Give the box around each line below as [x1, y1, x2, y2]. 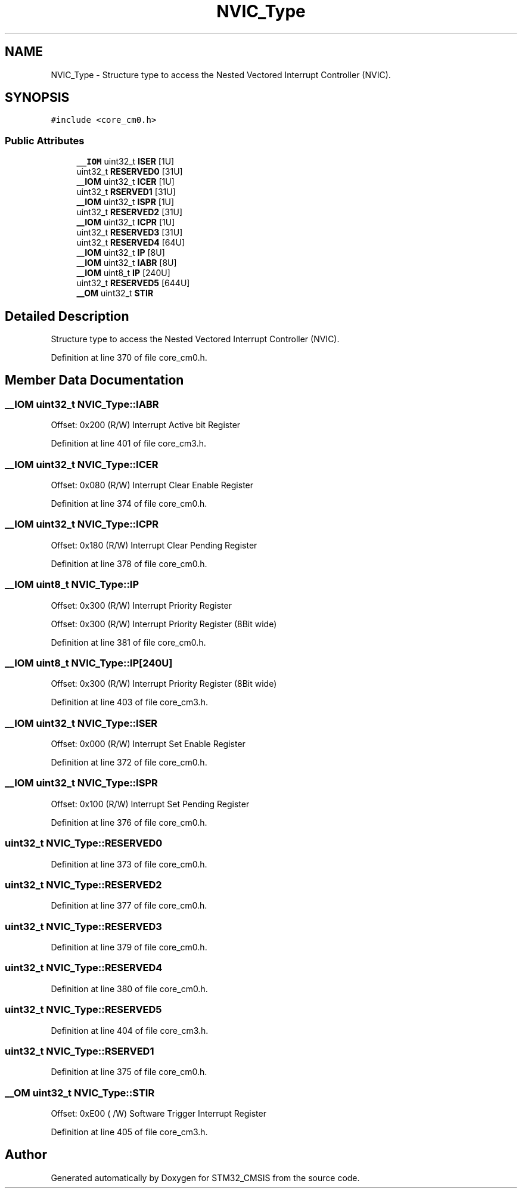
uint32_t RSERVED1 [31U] [76, 187, 176, 197]
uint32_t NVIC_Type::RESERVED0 [5, 837, 163, 850]
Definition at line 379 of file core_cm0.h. [51, 942, 207, 952]
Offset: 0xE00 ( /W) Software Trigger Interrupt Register [51, 1108, 266, 1118]
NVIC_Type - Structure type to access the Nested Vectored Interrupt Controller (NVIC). [51, 69, 391, 80]
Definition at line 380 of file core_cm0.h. [51, 983, 208, 994]
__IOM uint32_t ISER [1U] [76, 156, 175, 167]
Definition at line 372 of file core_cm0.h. [51, 757, 207, 767]
